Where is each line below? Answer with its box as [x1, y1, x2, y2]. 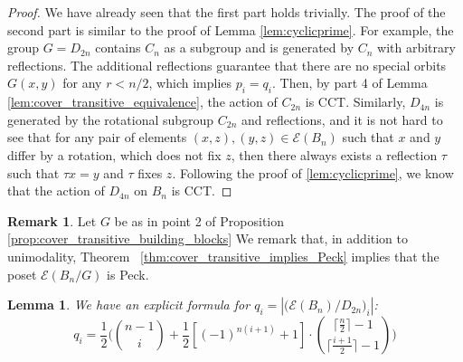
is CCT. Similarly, [305, 92, 406, 111]
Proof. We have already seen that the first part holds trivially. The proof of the [7, 3, 446, 21]
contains [95, 38, 141, 57]
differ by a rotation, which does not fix [7, 145, 222, 164]
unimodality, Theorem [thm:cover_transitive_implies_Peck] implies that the [7, 246, 439, 265]
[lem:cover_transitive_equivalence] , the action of [7, 92, 278, 111]
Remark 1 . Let [7, 211, 97, 230]
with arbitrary [377, 38, 456, 57]
